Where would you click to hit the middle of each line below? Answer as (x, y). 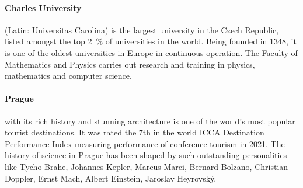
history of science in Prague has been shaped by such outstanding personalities (146, 155)
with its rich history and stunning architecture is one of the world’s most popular (150, 121)
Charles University (43, 7)
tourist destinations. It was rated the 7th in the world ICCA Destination (135, 132)
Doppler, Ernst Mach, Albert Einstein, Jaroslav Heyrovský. (111, 178)
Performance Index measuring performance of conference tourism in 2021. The (145, 143)
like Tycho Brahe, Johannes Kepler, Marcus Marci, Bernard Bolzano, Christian (147, 166)
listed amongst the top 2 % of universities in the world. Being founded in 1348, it (151, 41)
